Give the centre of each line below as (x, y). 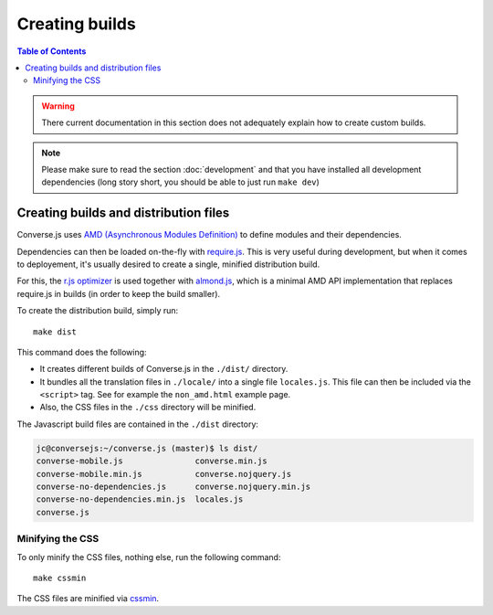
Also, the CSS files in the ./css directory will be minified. (148, 408)
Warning (58, 106)
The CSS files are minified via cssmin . (88, 599)
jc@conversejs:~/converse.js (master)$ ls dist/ (147, 448)
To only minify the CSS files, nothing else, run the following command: (149, 557)
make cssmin (60, 578)
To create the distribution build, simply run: (98, 311)
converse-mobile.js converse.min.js (152, 461)
